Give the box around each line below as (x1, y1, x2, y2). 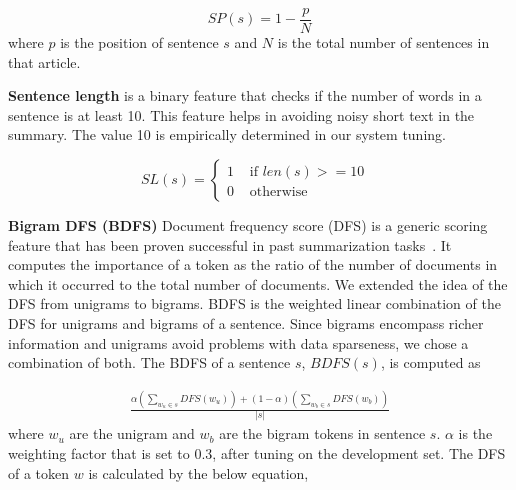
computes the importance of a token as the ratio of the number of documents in (8, 254, 498, 275)
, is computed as (380, 352, 481, 373)
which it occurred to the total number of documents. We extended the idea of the (8, 273, 508, 294)
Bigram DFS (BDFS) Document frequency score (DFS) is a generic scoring (8, 215, 488, 236)
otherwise (249, 185, 308, 200)
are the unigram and (69, 423, 195, 444)
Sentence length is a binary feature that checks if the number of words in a (8, 85, 482, 106)
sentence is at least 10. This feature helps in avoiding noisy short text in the (8, 104, 475, 125)
